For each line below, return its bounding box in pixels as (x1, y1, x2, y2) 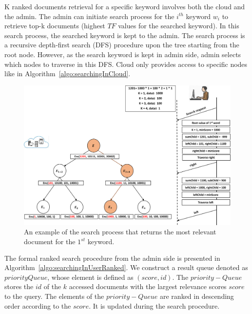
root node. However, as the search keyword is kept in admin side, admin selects (4, 49, 241, 59)
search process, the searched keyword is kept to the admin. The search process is (4, 30, 245, 40)
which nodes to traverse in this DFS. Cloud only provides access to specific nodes (4, 59, 248, 69)
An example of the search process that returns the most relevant (24, 227, 216, 237)
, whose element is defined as (47, 272, 134, 282)
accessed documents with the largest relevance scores (69, 281, 227, 292)
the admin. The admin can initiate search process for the (4, 11, 174, 21)
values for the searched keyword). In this (118, 21, 239, 31)
